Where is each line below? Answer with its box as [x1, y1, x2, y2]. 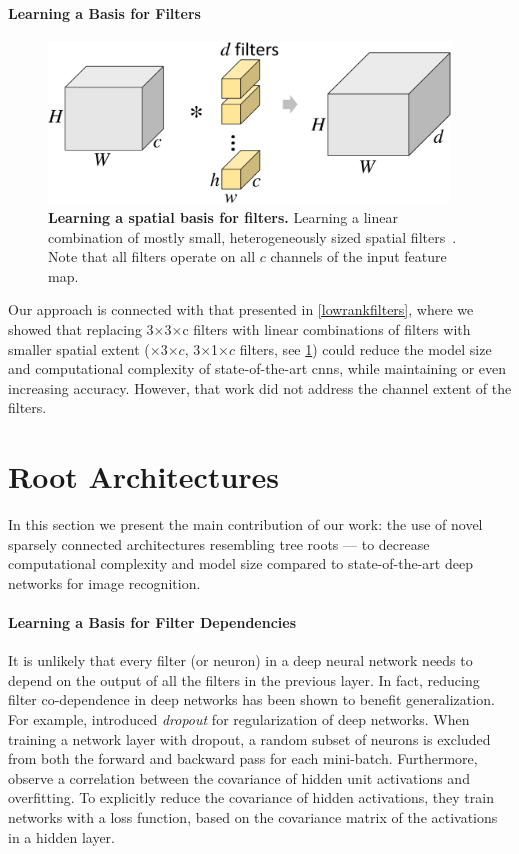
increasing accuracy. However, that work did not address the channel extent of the [8, 377, 512, 398]
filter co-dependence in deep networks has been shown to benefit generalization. [8, 689, 495, 710]
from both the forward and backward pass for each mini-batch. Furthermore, [8, 748, 478, 769]
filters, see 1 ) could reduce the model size [239, 338, 492, 359]
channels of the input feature [270, 246, 447, 267]
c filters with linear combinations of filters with [182, 319, 471, 340]
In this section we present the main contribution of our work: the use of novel [8, 514, 483, 535]
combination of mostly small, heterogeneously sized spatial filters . [48, 226, 457, 247]
